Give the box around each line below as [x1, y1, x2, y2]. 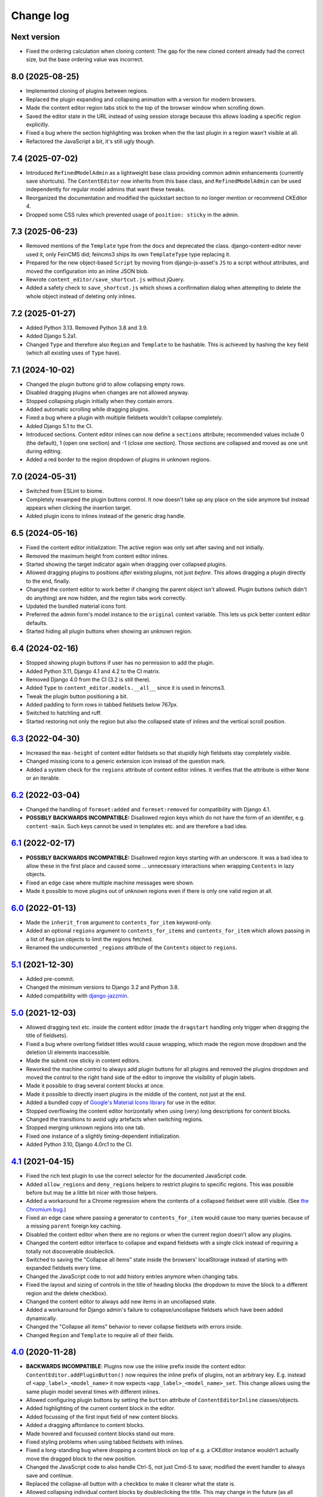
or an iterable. [26, 774, 60, 781]
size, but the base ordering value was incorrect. [26, 56, 144, 63]
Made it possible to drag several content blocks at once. [26, 1082, 164, 1089]
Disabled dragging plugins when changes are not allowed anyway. [26, 389, 190, 396]
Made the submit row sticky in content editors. [26, 1057, 141, 1064]
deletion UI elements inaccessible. [26, 1048, 111, 1056]
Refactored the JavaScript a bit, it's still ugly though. [26, 138, 155, 145]
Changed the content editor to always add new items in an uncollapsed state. [26, 1298, 217, 1305]
